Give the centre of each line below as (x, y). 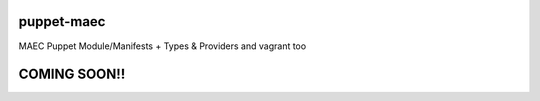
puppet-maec (62, 21)
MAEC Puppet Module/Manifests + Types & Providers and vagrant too (162, 46)
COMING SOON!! (72, 74)
